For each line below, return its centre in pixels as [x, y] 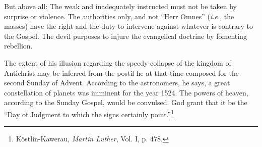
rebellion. [18, 46]
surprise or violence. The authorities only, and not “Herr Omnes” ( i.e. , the [119, 16]
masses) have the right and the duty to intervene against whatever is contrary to [129, 26]
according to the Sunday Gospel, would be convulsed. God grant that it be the [126, 102]
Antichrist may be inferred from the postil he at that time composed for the [121, 72]
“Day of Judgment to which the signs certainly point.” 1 [89, 113]
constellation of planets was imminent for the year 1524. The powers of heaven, [126, 92]
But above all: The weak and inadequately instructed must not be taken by [120, 6]
